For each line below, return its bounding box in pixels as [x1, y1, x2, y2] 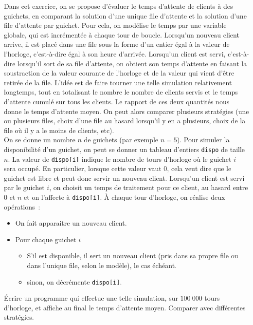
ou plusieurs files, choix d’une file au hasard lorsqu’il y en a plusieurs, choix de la [4, 115, 246, 126]
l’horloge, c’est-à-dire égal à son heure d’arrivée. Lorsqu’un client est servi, [4, 48, 226, 58]
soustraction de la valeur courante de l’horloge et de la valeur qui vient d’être [4, 68, 235, 78]
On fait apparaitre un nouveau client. [15, 218, 127, 228]
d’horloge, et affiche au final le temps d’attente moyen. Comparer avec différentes [4, 302, 246, 312]
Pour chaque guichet [15, 234, 76, 244]
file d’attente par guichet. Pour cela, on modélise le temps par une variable [4, 20, 227, 30]
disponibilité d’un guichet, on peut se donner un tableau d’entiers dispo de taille [4, 144, 245, 154]
